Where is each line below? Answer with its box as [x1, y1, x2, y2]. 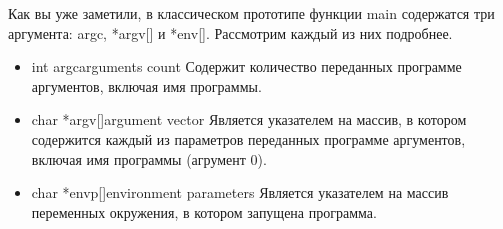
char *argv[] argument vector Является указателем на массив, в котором [31, 109, 467, 130]
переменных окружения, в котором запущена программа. [31, 201, 377, 222]
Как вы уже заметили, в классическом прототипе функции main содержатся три [8, 3, 495, 23]
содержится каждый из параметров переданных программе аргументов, [31, 128, 466, 149]
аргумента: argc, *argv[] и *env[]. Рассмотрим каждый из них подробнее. [8, 22, 453, 43]
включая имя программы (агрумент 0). [31, 148, 267, 169]
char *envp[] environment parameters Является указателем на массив [31, 182, 449, 203]
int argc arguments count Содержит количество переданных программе [31, 56, 462, 77]
